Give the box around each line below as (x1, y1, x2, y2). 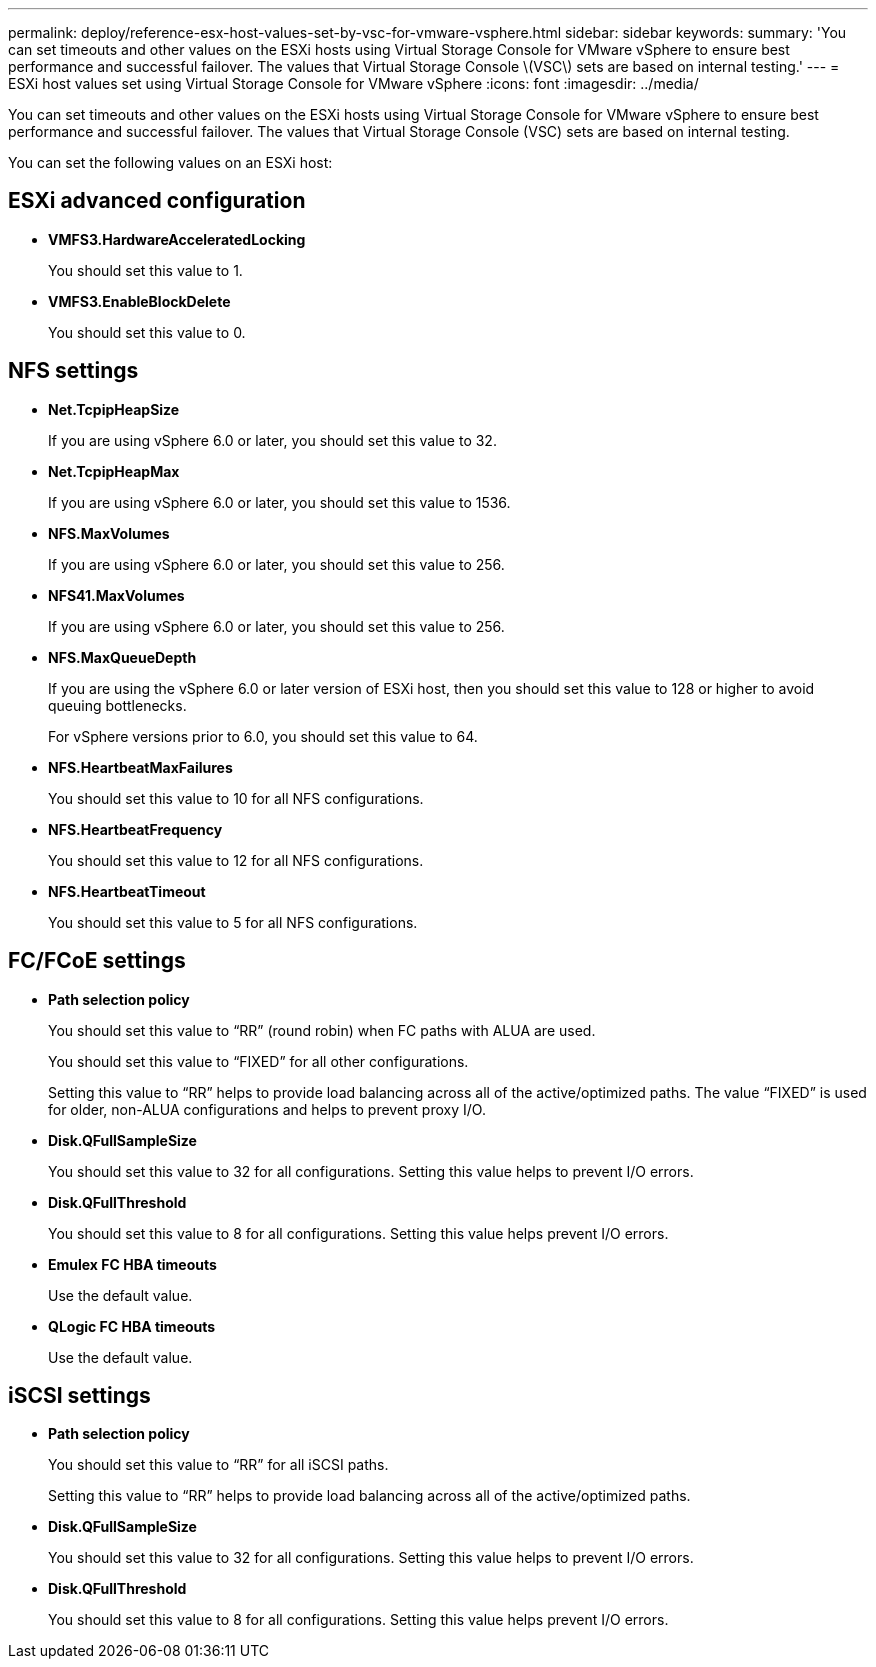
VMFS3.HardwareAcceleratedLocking (48, 230, 306, 248)
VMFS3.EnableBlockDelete (48, 292, 231, 310)
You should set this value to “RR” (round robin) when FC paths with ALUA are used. (48, 1021, 596, 1039)
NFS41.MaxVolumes (48, 586, 185, 604)
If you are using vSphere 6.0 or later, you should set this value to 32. (48, 431, 497, 449)
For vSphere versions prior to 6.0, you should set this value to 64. (48, 727, 478, 745)
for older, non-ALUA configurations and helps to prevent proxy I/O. (48, 1100, 486, 1118)
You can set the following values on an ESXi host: (8, 154, 333, 171)
